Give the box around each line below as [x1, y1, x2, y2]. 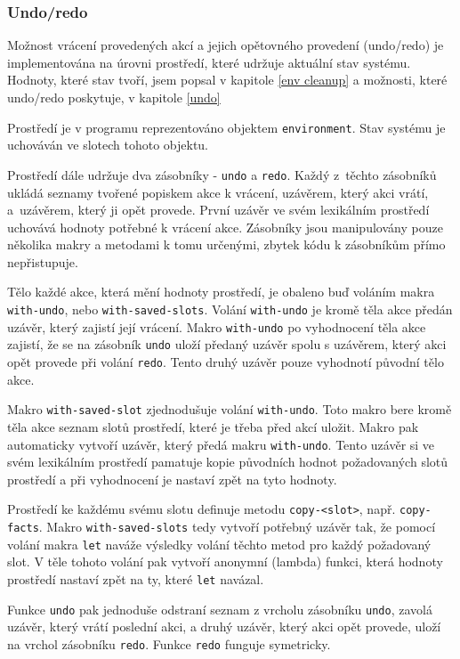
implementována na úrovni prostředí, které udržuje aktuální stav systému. [7, 53, 411, 71]
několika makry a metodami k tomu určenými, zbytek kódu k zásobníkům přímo [7, 235, 446, 254]
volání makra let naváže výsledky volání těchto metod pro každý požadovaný [7, 534, 432, 553]
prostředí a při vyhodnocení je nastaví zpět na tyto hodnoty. [7, 469, 337, 488]
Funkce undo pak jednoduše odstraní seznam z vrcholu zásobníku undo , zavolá [7, 599, 432, 618]
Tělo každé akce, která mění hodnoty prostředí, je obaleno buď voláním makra [7, 282, 435, 301]
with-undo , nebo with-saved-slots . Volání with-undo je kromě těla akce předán [7, 300, 453, 319]
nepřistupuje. [7, 252, 78, 271]
